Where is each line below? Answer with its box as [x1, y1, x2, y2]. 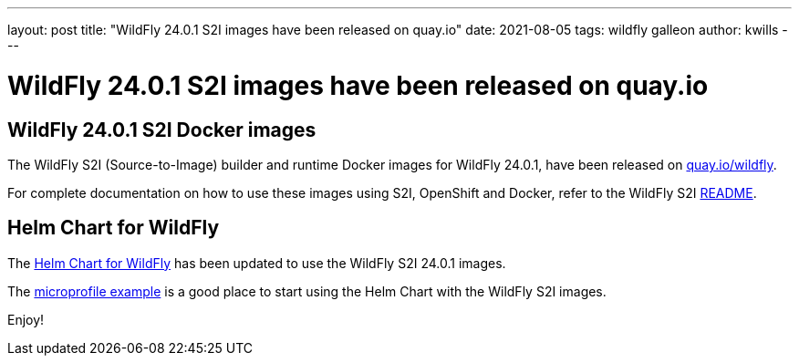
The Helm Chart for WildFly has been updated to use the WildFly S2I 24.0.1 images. [7, 254, 506, 271]
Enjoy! [7, 311, 45, 327]
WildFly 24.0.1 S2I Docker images [7, 118, 316, 141]
